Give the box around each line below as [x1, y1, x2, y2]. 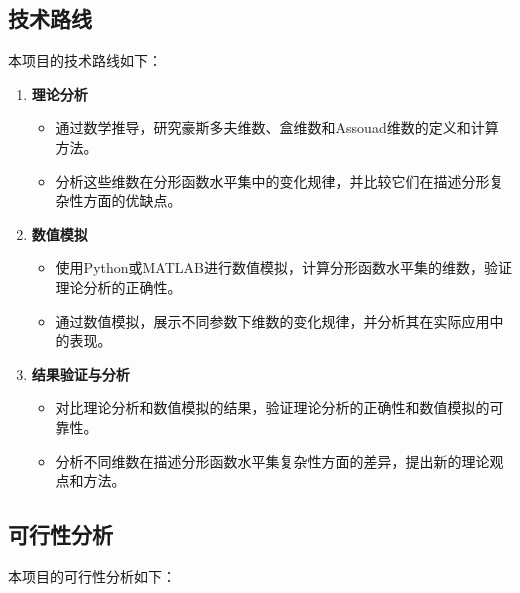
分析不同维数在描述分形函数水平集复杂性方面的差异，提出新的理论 [55, 450, 490, 471]
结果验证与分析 [31, 363, 130, 384]
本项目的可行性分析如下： [8, 565, 176, 586]
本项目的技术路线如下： [8, 50, 162, 71]
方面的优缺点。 [83, 190, 182, 211]
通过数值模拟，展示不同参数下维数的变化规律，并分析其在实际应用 [55, 310, 490, 331]
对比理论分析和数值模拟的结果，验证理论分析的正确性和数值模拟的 [55, 397, 490, 418]
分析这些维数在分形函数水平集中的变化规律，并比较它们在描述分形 [55, 170, 490, 191]
